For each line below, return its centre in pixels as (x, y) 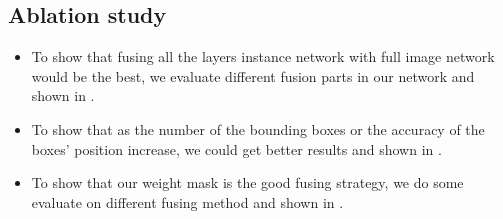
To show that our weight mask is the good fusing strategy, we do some (247, 182)
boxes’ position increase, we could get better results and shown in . (236, 148)
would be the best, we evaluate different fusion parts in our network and (253, 75)
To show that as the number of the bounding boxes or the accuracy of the (258, 128)
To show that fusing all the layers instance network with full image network (263, 56)
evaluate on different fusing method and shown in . (187, 201)
